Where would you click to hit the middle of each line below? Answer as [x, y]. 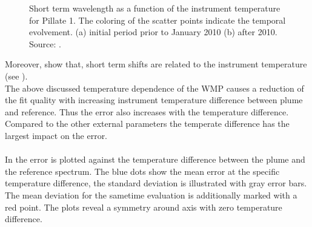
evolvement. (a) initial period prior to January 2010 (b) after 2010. [153, 32]
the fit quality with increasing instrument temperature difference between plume [154, 100]
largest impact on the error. [56, 135]
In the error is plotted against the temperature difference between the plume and [155, 159]
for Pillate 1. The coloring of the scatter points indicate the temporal [158, 20]
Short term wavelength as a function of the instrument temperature [155, 8]
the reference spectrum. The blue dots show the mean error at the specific [142, 171]
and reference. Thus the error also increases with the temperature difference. [147, 111]
